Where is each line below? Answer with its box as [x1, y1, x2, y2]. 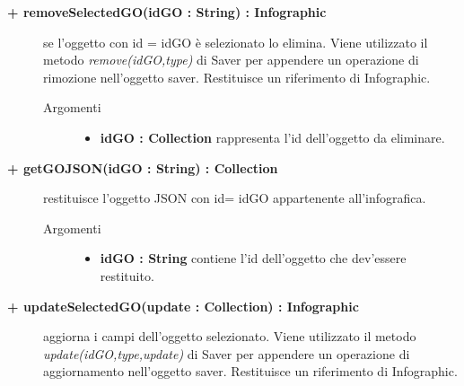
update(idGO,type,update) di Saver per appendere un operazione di [43, 344, 410, 363]
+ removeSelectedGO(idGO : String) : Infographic [7, 3, 327, 21]
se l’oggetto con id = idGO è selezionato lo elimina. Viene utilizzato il [43, 32, 428, 51]
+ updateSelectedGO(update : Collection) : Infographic [7, 296, 359, 315]
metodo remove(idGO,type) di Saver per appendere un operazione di [43, 50, 419, 69]
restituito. [100, 266, 154, 285]
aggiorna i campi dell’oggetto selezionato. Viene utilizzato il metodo [43, 327, 416, 346]
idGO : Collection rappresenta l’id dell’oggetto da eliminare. [100, 127, 445, 146]
